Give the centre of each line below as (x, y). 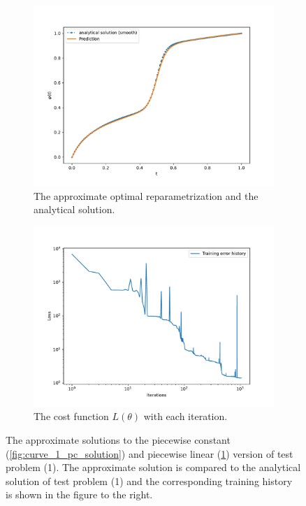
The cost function (71, 416)
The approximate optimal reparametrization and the (146, 195)
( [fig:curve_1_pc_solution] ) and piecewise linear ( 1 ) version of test (150, 453)
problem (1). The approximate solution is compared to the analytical (153, 467)
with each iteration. (185, 416)
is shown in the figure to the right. (79, 494)
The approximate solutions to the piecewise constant (118, 439)
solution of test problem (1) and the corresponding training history (149, 480)
